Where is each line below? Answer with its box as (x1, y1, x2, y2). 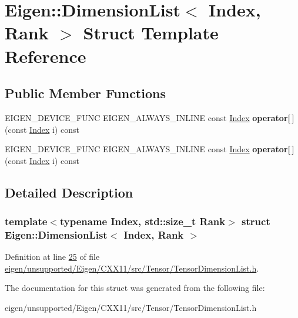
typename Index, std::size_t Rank (59, 214, 226, 229)
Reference (5, 43, 86, 68)
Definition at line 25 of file (5, 250, 100, 263)
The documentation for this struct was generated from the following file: (5, 282, 265, 294)
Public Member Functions (5, 84, 166, 102)
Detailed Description (5, 183, 133, 201)
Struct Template (83, 21, 219, 45)
